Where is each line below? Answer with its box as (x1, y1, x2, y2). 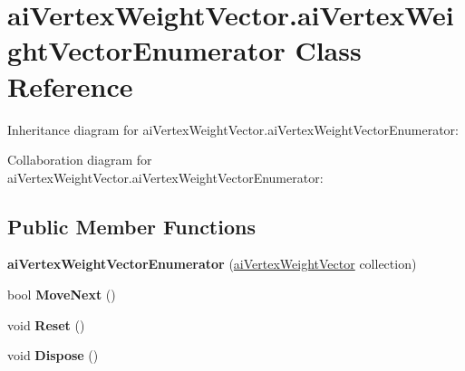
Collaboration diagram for (7, 150, 152, 169)
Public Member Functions (7, 212, 256, 240)
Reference (7, 67, 133, 104)
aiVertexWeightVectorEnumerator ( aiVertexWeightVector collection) (7, 254, 417, 273)
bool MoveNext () (7, 285, 116, 304)
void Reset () (7, 315, 85, 334)
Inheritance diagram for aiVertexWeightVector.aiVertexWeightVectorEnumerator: (7, 119, 459, 138)
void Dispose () (7, 346, 99, 365)
